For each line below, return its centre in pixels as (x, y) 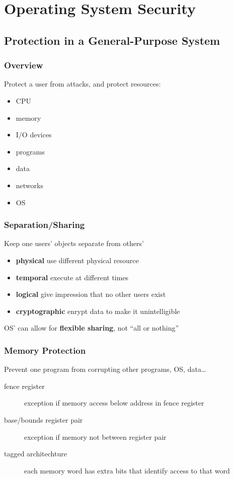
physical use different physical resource (77, 260)
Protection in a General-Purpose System (112, 40)
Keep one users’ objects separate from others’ (74, 243)
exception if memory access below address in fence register (114, 403)
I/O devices (34, 135)
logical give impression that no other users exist (91, 294)
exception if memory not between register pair (95, 436)
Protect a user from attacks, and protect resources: (83, 84)
